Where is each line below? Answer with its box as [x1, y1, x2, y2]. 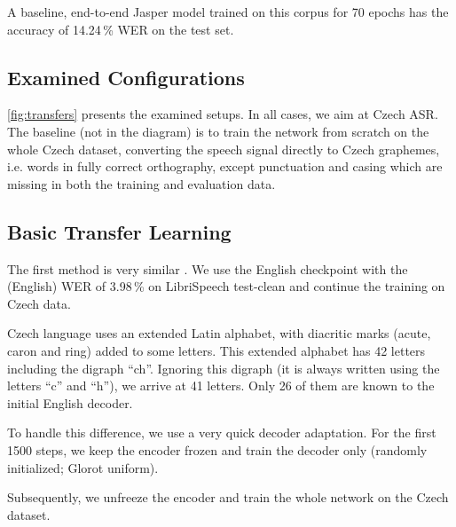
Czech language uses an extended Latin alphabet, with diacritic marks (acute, [7, 324, 431, 342]
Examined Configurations [7, 63, 245, 90]
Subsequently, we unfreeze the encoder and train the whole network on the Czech [7, 488, 449, 507]
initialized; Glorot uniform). [7, 458, 159, 476]
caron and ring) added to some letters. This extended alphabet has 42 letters [7, 341, 426, 359]
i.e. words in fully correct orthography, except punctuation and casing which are [7, 157, 443, 176]
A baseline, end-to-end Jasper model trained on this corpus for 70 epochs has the [7, 3, 449, 20]
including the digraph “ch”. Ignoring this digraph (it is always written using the [7, 358, 440, 377]
